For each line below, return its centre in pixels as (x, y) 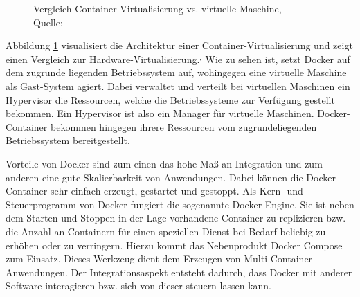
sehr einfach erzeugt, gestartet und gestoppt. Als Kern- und (177, 191)
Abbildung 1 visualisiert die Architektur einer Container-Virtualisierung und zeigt (179, 45)
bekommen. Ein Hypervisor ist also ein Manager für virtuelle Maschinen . (160, 113)
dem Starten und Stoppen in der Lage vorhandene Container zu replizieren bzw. (176, 218)
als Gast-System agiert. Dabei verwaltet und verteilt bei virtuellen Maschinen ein (178, 85)
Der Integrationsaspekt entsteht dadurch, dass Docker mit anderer (211, 272)
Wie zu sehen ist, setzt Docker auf (278, 58)
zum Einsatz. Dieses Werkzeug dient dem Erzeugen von (123, 259)
